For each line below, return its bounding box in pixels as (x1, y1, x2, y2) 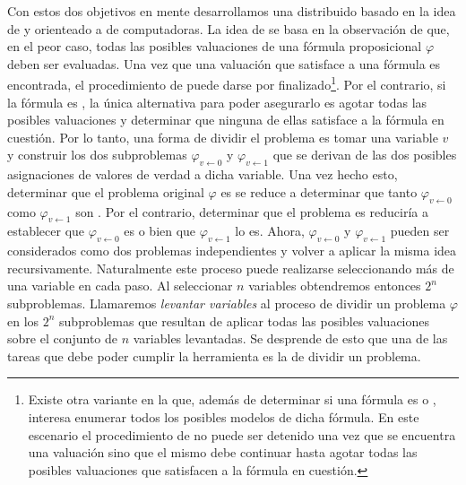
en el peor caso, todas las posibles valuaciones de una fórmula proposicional (7, 37, 422, 56)
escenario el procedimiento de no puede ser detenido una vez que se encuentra (28, 425, 456, 444)
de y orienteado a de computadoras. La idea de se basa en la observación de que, (7, 19, 450, 38)
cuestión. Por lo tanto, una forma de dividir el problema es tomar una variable (7, 127, 438, 146)
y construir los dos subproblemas (7, 145, 187, 164)
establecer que (7, 221, 85, 240)
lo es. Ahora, (235, 221, 305, 240)
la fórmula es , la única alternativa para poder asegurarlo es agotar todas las (7, 92, 427, 111)
